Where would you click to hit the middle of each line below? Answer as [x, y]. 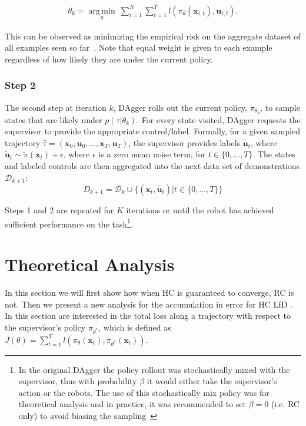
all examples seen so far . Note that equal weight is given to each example [139, 47]
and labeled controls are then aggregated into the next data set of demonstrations [152, 165]
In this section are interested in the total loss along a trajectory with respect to [148, 316]
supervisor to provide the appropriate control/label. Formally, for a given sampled [153, 131]
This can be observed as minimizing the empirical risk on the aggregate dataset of [153, 36]
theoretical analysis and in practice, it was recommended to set [132, 404]
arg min [102, 11]
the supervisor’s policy [45, 327]
